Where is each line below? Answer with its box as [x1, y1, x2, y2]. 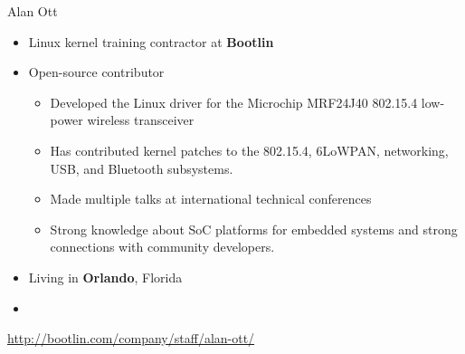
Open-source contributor [28, 62, 165, 81]
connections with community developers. [50, 237, 275, 256]
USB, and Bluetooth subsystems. [50, 158, 233, 177]
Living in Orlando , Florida [28, 267, 183, 286]
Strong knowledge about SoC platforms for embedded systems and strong [50, 219, 458, 238]
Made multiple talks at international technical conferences [50, 189, 372, 208]
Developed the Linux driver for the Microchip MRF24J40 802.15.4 [50, 92, 418, 111]
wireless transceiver [87, 110, 195, 129]
